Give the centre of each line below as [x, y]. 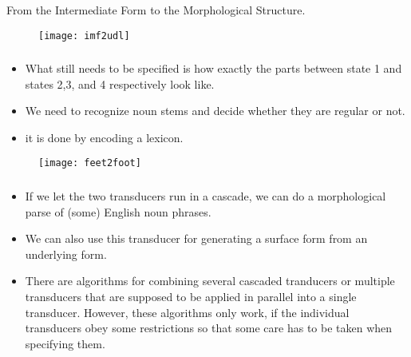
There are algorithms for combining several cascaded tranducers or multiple [210, 281]
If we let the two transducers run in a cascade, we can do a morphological [205, 196]
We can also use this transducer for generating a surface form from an [196, 238]
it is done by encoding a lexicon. [104, 137]
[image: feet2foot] [90, 163]
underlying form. [66, 254]
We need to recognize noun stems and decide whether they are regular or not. [215, 111]
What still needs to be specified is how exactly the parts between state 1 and [213, 68]
